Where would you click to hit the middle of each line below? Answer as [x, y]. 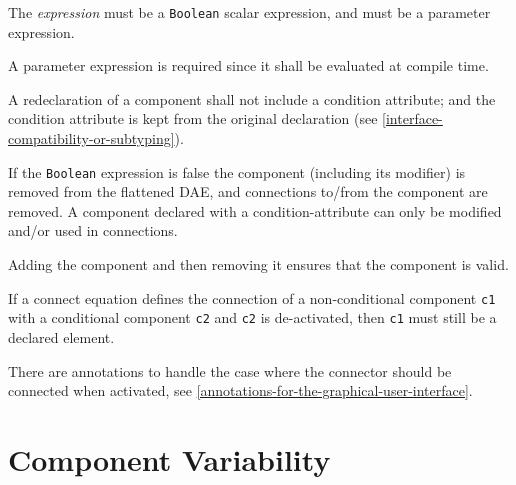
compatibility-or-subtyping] [91, 138]
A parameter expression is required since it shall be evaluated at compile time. [248, 65]
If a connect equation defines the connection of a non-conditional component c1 [252, 297]
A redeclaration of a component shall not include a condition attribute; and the [252, 98]
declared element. [61, 336]
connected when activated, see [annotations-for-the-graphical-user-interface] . [240, 390]
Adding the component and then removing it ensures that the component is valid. [258, 264]
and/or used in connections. [93, 230]
